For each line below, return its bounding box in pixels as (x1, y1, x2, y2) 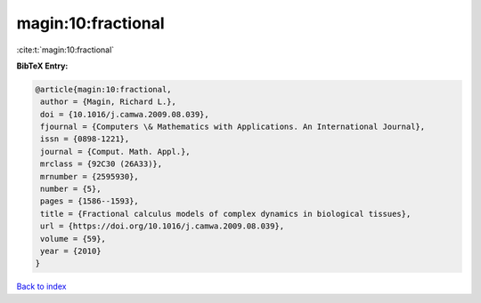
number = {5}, (40, 184, 102, 195)
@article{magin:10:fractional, (35, 84, 173, 94)
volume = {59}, (40, 234, 107, 243)
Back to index (16, 281, 67, 292)
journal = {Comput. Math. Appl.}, (40, 147, 191, 156)
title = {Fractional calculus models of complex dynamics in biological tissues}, (40, 209, 412, 219)
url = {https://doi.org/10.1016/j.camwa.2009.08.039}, (40, 221, 285, 231)
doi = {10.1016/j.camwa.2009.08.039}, (40, 109, 209, 119)
